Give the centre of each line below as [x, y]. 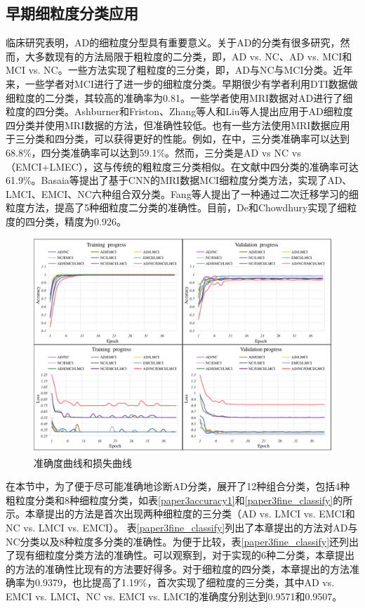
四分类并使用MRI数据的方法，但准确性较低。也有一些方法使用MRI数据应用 [178, 125]
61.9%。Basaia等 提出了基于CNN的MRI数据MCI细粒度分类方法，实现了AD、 [179, 180]
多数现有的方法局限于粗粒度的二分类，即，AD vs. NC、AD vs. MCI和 [193, 56]
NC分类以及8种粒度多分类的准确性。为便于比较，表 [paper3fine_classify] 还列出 [182, 541]
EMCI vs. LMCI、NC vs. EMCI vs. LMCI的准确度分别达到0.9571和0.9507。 [174, 596]
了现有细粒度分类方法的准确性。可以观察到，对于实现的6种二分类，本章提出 [180, 555]
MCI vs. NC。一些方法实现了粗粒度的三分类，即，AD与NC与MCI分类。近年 [179, 70]
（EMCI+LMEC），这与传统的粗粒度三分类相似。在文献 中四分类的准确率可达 [182, 166]
